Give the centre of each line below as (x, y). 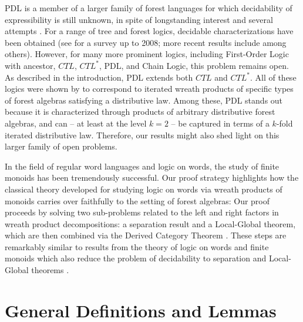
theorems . (50, 270)
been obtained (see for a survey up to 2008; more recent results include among (146, 42)
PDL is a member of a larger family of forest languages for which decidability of (149, 8)
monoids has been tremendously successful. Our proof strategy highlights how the (152, 177)
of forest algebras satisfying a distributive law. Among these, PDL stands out (144, 100)
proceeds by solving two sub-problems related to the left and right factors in (142, 212)
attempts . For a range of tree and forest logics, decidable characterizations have (149, 31)
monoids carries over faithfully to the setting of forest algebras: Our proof (137, 200)
